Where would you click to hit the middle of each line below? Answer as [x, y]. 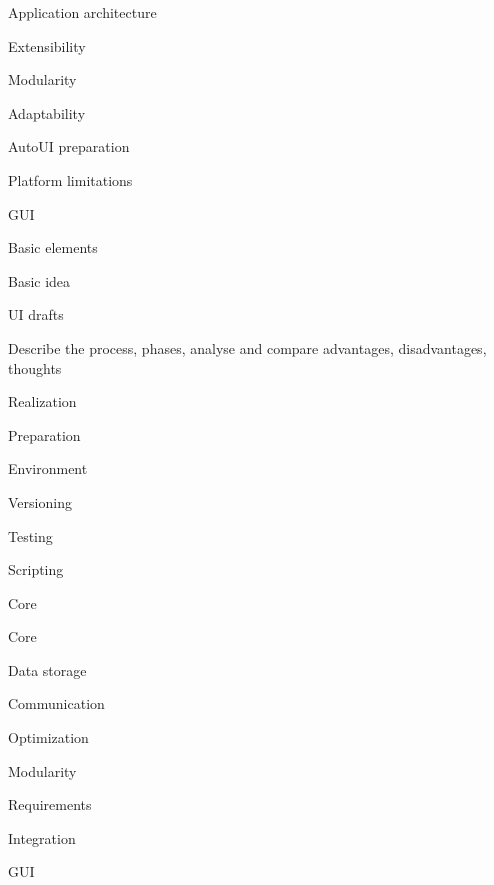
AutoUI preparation [69, 146]
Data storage [47, 669]
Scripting [36, 569]
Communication [56, 703]
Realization [42, 401]
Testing [30, 535]
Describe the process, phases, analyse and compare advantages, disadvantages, [247, 347]
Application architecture [82, 12]
